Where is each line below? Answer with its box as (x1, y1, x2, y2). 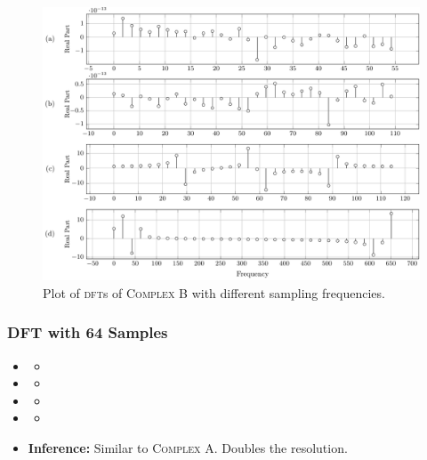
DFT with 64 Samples (7, 321, 168, 343)
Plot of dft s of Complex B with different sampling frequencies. (43, 283, 385, 302)
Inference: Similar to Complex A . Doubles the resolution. (28, 439, 348, 457)
